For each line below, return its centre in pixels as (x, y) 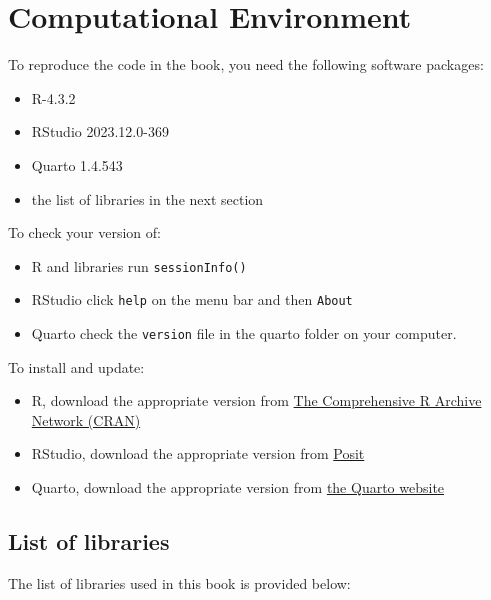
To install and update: (76, 366)
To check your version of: (84, 232)
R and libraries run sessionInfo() (139, 265)
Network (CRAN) (86, 419)
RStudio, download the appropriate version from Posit (198, 453)
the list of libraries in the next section (147, 198)
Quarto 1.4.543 (77, 164)
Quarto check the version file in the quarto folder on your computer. (244, 333)
